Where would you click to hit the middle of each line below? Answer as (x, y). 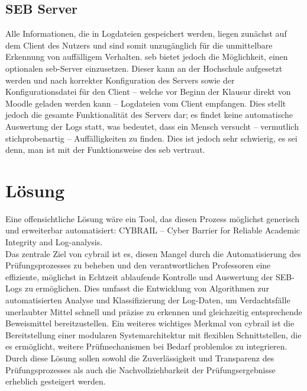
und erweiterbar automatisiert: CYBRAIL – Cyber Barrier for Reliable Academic (153, 230)
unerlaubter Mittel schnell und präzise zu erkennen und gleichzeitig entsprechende (154, 311)
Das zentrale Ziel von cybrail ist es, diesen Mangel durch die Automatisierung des (153, 253)
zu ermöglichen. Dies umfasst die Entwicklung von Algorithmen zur (147, 288)
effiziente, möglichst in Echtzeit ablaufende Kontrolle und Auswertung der (139, 276)
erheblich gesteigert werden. (56, 381)
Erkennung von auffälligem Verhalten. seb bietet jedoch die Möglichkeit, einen (147, 57)
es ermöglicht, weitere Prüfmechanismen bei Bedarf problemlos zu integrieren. (146, 346)
